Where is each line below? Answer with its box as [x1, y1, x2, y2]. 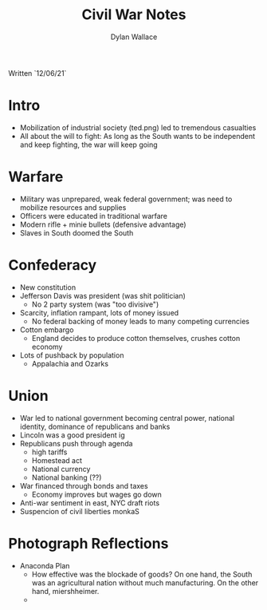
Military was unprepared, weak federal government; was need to [19, 194, 233, 204]
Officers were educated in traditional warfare [19, 211, 168, 220]
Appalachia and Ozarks [31, 358, 109, 368]
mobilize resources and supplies [19, 202, 127, 212]
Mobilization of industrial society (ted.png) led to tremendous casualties [19, 122, 257, 133]
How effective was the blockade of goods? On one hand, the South [31, 569, 253, 579]
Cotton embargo [19, 325, 74, 335]
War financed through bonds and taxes [19, 481, 149, 490]
